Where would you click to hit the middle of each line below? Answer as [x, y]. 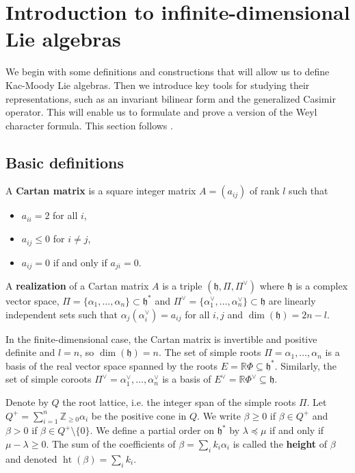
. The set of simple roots [210, 352]
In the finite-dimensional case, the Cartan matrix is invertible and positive [161, 338]
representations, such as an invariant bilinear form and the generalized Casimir [171, 98]
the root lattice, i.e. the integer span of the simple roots [179, 401]
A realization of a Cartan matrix [77, 285]
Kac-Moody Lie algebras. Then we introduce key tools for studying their [158, 85]
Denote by [27, 401]
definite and [30, 352]
